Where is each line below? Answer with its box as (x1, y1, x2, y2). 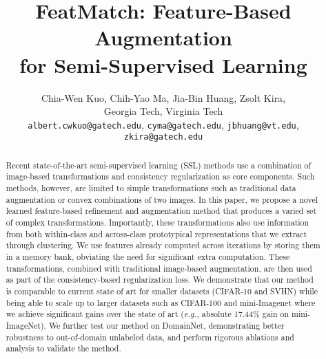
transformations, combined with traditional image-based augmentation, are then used (6, 262, 312, 274)
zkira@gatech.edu (123, 132, 203, 142)
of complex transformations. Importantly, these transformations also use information (6, 217, 309, 228)
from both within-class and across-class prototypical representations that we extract (6, 228, 307, 239)
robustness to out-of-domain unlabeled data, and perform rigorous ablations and (6, 331, 294, 342)
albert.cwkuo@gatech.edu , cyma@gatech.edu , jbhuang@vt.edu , (28, 117, 299, 131)
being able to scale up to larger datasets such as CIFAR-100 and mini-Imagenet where (6, 296, 316, 308)
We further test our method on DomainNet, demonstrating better (48, 319, 285, 331)
